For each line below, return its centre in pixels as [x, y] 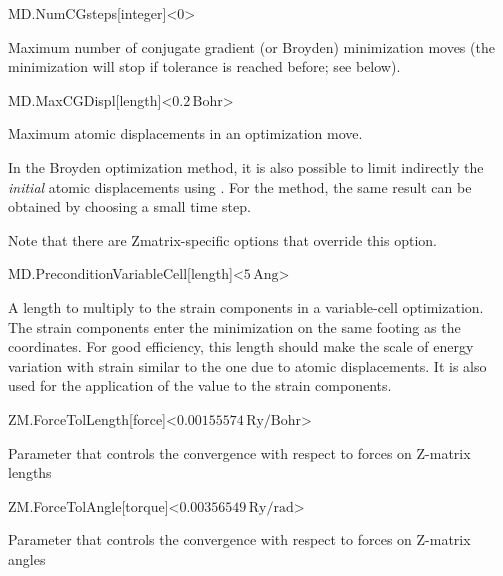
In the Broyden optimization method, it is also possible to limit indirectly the [246, 166]
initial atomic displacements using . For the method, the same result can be [240, 186]
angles [27, 558]
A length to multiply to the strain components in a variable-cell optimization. [246, 306]
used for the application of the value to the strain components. [200, 385]
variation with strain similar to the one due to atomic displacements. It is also [247, 365]
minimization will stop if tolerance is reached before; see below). [204, 66]
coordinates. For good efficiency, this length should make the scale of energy [241, 346]
